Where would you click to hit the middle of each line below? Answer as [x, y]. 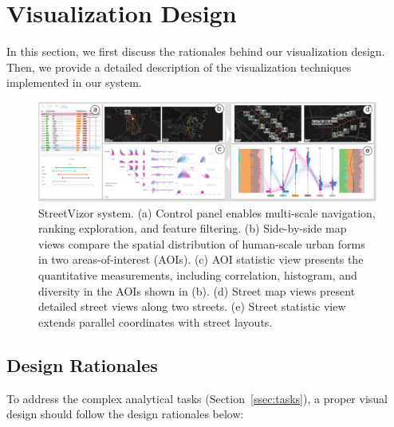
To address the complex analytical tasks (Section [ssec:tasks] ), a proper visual [197, 398]
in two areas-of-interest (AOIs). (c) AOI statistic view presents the [201, 259]
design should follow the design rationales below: [125, 414]
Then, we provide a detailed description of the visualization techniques [179, 67]
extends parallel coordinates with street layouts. [156, 321]
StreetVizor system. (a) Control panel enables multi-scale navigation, [207, 212]
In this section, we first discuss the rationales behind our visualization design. [196, 51]
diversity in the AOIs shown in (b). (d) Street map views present [197, 290]
